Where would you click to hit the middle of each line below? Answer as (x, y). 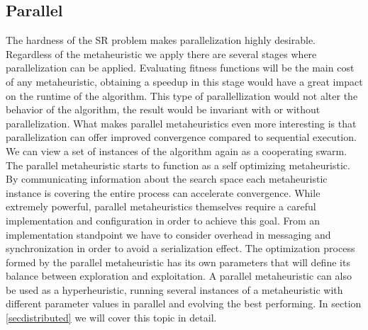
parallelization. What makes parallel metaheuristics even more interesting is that (181, 123)
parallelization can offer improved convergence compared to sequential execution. (181, 137)
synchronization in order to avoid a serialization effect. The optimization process (180, 248)
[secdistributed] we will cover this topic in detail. (111, 318)
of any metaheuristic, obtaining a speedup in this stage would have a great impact (184, 81)
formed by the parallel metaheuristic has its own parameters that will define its (178, 262)
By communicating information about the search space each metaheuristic (167, 179)
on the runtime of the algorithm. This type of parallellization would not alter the (182, 95)
